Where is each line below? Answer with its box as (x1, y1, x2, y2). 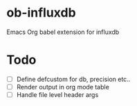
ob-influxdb (6, 5, 77, 21)
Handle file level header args (16, 91, 99, 98)
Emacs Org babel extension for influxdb (6, 28, 120, 36)
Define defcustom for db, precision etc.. (16, 75, 131, 83)
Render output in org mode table (16, 82, 110, 91)
